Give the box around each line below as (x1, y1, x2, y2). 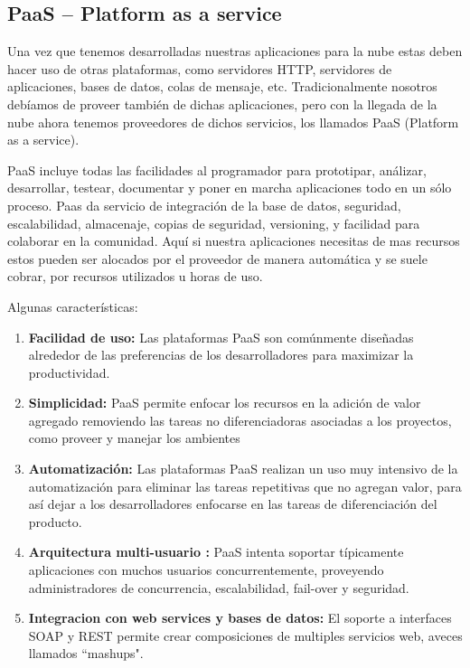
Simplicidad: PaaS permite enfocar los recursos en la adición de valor (28, 393, 421, 412)
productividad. (28, 362, 110, 381)
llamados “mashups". (28, 644, 144, 663)
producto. (28, 512, 82, 531)
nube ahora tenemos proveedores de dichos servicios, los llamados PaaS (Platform (7, 112, 459, 131)
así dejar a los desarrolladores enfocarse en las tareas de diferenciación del (28, 494, 437, 513)
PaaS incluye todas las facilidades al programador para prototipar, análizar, (7, 160, 427, 179)
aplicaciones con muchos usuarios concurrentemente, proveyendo (28, 560, 384, 579)
